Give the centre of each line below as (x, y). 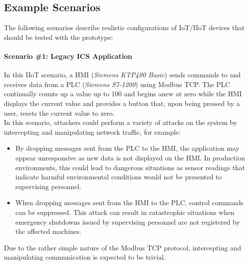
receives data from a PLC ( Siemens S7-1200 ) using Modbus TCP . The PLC (117, 84)
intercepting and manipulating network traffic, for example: (92, 132)
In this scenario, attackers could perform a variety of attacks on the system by (121, 122)
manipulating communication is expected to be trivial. (85, 257)
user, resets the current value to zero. (59, 113)
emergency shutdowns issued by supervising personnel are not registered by (128, 221)
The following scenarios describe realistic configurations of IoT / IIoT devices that (124, 27)
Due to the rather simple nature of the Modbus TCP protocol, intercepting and (123, 247)
